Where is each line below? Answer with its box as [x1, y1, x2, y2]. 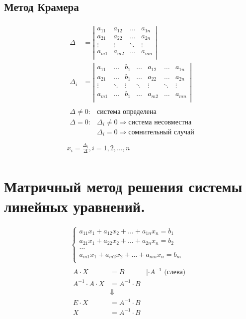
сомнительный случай [128, 128, 194, 136]
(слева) [164, 269, 186, 276]
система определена [97, 108, 157, 115]
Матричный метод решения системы [4, 176, 243, 197]
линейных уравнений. [4, 196, 145, 216]
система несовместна [128, 118, 192, 126]
